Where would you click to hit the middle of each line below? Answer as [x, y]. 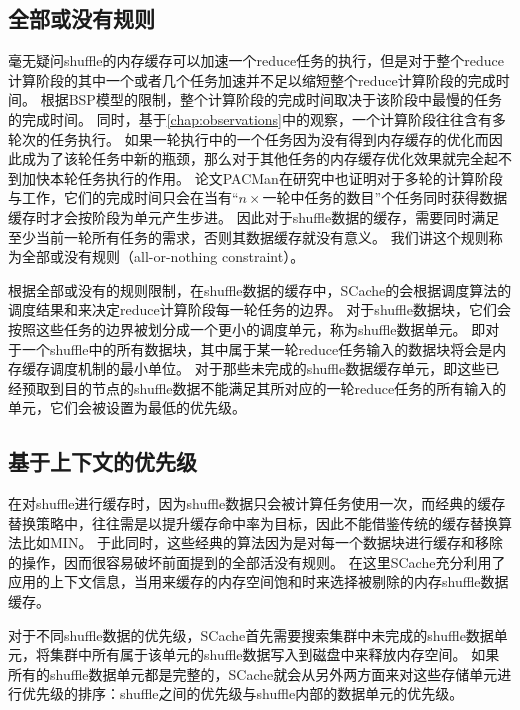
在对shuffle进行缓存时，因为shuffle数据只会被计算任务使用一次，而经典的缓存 [257, 503]
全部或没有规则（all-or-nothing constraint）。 [163, 256]
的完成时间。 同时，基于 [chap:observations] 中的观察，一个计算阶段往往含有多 [257, 118]
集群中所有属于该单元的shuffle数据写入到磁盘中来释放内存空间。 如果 [274, 654]
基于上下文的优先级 [102, 461]
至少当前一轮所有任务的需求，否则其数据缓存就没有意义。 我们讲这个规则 [248, 236]
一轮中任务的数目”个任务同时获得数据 [385, 197]
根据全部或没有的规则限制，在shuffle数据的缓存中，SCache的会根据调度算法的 [260, 289]
